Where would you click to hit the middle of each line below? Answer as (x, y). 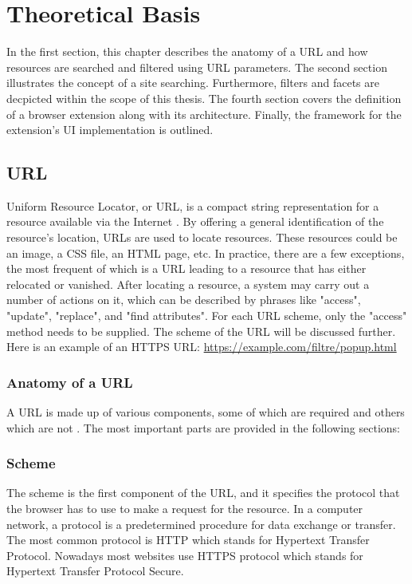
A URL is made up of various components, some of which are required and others (206, 412)
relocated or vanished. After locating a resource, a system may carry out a (188, 284)
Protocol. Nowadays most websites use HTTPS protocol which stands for (185, 555)
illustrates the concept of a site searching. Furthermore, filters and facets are (193, 83)
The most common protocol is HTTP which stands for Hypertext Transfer (188, 540)
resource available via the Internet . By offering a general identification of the (195, 221)
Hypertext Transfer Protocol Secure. (95, 571)
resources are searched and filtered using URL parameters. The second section (197, 67)
